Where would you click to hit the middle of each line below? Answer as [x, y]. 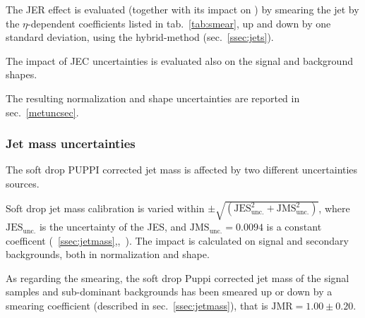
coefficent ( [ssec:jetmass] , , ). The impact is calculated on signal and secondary [177, 240]
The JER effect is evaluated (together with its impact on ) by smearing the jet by [182, 9]
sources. [23, 183]
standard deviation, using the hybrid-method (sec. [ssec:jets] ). [140, 37]
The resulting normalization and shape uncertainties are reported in [153, 98]
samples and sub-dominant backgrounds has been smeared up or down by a [169, 292]
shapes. [22, 74]
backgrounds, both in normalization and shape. [108, 254]
